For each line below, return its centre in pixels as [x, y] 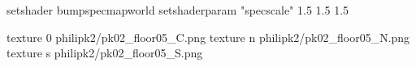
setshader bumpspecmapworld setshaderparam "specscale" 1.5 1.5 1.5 [178, 10]
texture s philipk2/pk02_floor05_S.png [105, 53]
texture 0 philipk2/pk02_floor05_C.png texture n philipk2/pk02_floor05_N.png [208, 37]
